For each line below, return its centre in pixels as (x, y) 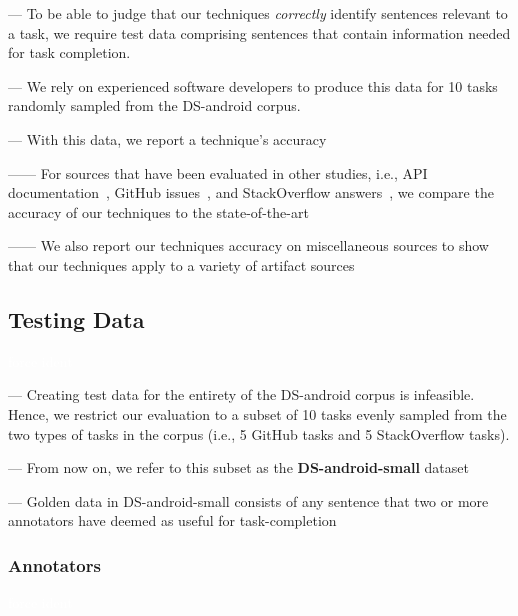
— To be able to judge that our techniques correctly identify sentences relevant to (258, 13)
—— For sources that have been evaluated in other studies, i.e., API (218, 172)
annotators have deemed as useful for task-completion (172, 520)
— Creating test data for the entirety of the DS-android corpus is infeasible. (241, 394)
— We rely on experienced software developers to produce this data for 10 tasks (253, 85)
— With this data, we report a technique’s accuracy (167, 138)
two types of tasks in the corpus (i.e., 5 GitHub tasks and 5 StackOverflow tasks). (259, 433)
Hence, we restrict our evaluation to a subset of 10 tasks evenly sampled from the (257, 413)
